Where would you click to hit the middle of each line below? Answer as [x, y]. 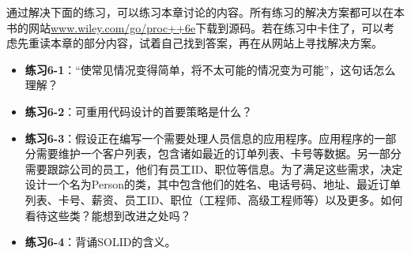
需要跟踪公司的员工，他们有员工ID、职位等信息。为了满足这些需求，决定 [214, 168]
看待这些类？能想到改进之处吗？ [108, 215]
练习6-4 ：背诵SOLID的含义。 [100, 242]
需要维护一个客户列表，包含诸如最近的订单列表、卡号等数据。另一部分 [219, 153]
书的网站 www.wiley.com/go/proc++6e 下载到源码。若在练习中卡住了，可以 [195, 27]
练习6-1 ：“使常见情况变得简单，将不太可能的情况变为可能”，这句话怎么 [210, 69]
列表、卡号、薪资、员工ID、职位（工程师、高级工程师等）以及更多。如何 [214, 199]
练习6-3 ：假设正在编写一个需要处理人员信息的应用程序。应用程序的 [200, 138]
